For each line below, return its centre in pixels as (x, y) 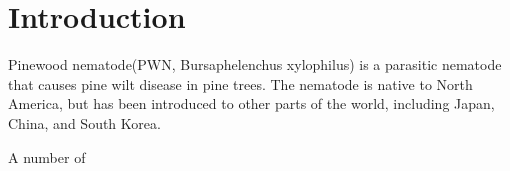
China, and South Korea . (84, 122)
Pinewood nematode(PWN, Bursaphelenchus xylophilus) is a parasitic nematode (255, 64)
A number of (47, 156)
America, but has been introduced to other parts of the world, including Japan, (251, 103)
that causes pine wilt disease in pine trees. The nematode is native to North (240, 83)
